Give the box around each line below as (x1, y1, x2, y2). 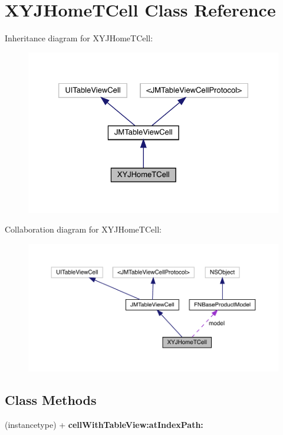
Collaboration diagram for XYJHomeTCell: (5, 223, 162, 236)
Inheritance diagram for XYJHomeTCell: (5, 32, 153, 44)
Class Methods (5, 390, 97, 408)
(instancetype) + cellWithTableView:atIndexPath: (5, 418, 203, 430)
